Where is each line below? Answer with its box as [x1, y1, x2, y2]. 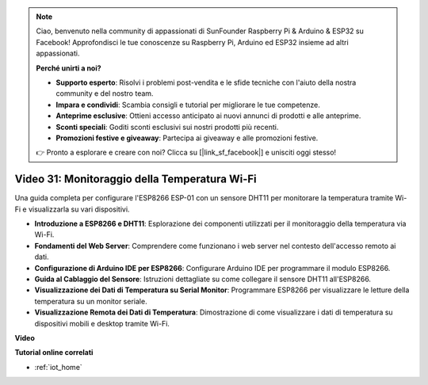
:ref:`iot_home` [34, 362, 82, 372]
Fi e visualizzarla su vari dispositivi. [14, 204, 130, 214]
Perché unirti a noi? [36, 63, 102, 73]
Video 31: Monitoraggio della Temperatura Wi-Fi [14, 173, 257, 186]
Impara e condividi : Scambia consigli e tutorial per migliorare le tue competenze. [55, 100, 320, 109]
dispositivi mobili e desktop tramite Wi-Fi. [34, 318, 170, 328]
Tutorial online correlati [14, 348, 94, 357]
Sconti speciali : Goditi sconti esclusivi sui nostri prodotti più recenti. [55, 122, 279, 132]
